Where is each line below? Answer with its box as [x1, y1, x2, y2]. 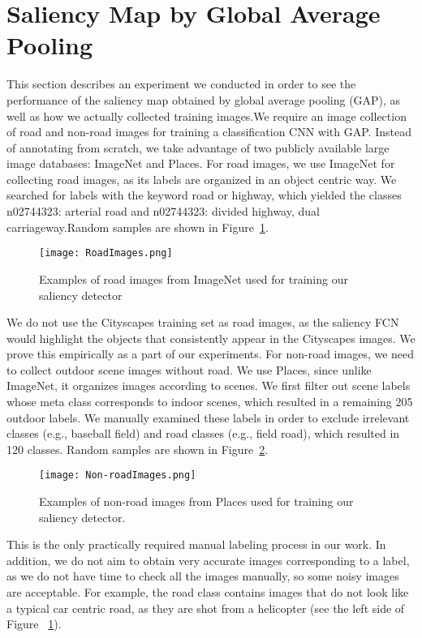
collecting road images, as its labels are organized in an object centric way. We [6, 170, 397, 187]
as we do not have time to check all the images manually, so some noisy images [6, 567, 399, 584]
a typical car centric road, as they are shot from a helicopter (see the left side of [6, 599, 405, 616]
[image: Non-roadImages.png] [39, 469, 196, 482]
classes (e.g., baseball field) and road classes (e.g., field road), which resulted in [6, 425, 400, 442]
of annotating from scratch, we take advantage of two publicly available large [6, 139, 390, 156]
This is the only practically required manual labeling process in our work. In [6, 536, 386, 553]
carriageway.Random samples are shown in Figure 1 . [6, 218, 269, 235]
